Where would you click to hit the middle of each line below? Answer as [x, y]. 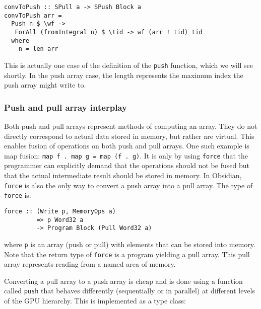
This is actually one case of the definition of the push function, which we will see [129, 65]
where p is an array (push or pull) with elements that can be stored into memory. [130, 244]
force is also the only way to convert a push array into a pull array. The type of [128, 185]
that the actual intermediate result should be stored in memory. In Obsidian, [123, 175]
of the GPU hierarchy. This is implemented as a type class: [95, 301]
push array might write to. [45, 85]
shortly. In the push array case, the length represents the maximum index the [124, 75]
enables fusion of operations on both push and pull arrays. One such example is [127, 146]
